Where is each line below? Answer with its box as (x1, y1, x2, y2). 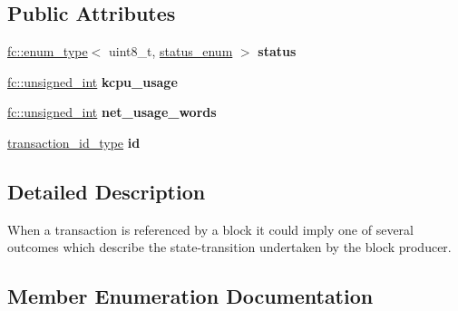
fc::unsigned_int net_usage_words (7, 102, 217, 121)
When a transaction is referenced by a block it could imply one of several (7, 219, 414, 238)
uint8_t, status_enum (109, 42, 233, 61)
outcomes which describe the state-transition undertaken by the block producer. (7, 238, 452, 257)
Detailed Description (7, 177, 206, 205)
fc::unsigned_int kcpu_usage (7, 72, 178, 91)
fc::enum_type (7, 42, 88, 61)
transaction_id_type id (7, 132, 141, 151)
